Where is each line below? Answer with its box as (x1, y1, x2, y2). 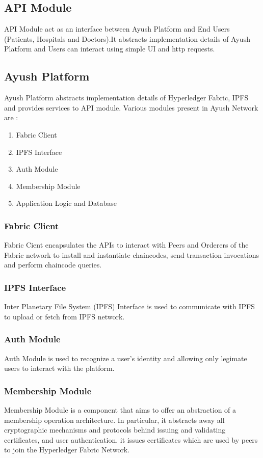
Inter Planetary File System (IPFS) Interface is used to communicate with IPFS (4, 301, 255, 312)
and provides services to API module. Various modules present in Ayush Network (4, 102, 258, 113)
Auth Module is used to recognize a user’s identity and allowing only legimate (4, 353, 247, 363)
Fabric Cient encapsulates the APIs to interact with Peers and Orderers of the (4, 239, 249, 250)
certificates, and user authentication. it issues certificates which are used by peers (4, 434, 258, 445)
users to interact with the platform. (4, 363, 115, 373)
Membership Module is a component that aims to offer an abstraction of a (4, 404, 236, 415)
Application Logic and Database (16, 198, 117, 208)
